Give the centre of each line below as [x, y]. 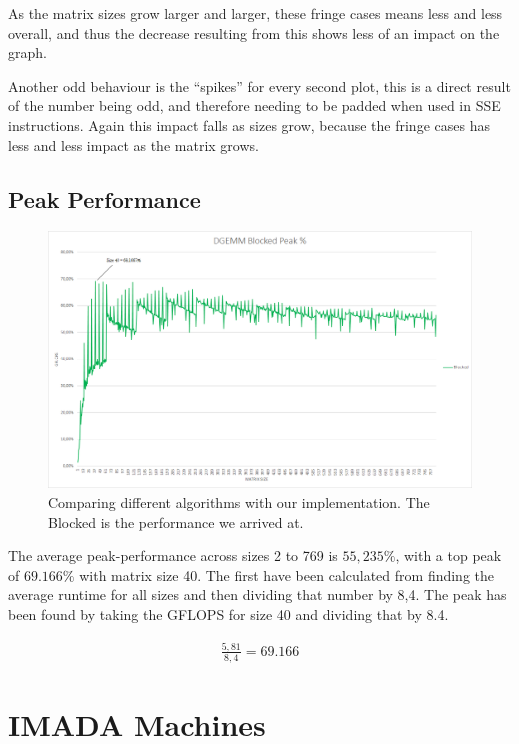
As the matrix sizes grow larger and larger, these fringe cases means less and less [255, 13]
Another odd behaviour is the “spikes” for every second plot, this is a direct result [259, 85]
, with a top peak [448, 555]
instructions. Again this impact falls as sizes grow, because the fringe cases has [249, 124]
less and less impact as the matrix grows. [133, 144]
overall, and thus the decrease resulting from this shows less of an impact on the [254, 32]
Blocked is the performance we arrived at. [176, 521]
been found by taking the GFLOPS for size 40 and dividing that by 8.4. [228, 614]
